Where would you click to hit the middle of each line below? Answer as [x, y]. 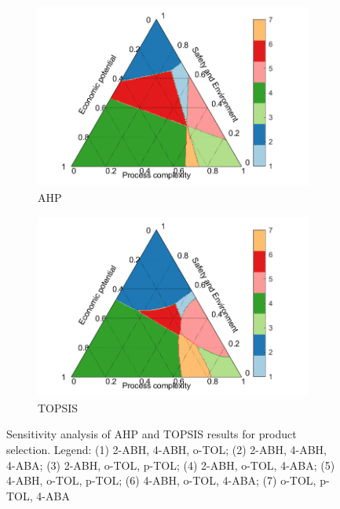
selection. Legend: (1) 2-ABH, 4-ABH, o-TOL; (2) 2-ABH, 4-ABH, [166, 449]
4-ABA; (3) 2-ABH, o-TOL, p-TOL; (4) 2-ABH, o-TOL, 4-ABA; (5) [171, 465]
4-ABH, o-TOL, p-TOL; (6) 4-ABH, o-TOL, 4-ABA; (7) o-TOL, [161, 480]
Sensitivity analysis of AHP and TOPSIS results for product [152, 434]
